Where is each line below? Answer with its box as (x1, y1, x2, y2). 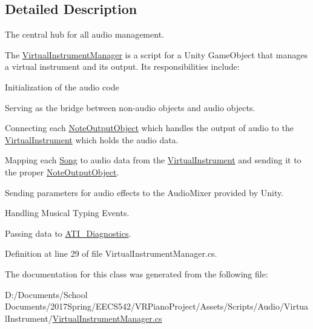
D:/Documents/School (5, 288, 88, 300)
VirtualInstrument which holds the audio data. (5, 133, 179, 146)
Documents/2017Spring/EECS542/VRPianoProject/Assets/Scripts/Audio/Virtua (5, 300, 309, 313)
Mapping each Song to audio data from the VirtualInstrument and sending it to (5, 154, 301, 166)
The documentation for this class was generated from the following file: (5, 267, 268, 280)
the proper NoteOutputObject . (5, 165, 119, 178)
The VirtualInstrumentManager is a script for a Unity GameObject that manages (5, 48, 308, 61)
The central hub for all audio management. (5, 28, 164, 41)
